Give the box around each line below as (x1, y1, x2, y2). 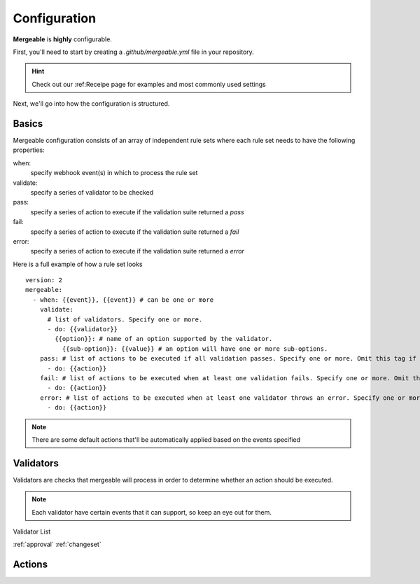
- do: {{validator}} (47, 326, 118, 333)
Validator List (13, 527, 51, 536)
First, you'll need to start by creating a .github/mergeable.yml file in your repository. (13, 48, 255, 56)
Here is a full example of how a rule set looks (13, 260, 143, 268)
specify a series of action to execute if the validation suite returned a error (30, 247, 245, 256)
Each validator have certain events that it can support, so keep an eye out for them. (31, 508, 272, 516)
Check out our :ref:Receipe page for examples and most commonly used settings (31, 80, 266, 88)
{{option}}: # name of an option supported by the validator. (55, 335, 273, 343)
